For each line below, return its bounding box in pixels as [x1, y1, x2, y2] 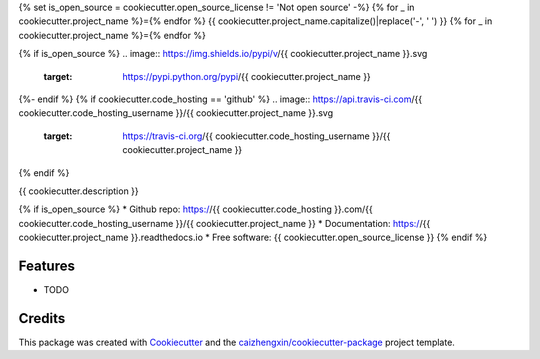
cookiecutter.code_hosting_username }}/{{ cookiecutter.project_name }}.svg [18, 107, 334, 119]
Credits [18, 310, 66, 327]
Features [18, 257, 75, 274]
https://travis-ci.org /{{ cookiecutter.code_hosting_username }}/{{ [122, 130, 391, 142]
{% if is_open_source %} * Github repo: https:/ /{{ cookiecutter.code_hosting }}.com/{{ [18, 203, 374, 215]
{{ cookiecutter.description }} [18, 185, 139, 197]
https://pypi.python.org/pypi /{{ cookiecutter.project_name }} [122, 70, 372, 82]
